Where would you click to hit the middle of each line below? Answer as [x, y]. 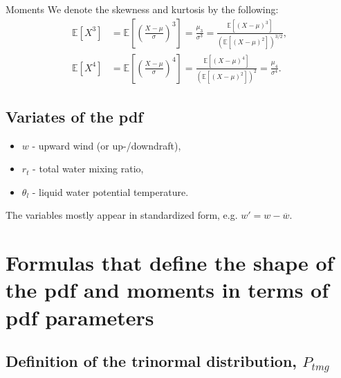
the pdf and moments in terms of [167, 290]
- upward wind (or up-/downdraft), [107, 145]
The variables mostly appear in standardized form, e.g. [122, 215]
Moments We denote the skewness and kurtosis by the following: [142, 9]
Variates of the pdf [74, 116]
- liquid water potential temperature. [110, 191]
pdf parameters [80, 317]
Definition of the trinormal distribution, [151, 361]
